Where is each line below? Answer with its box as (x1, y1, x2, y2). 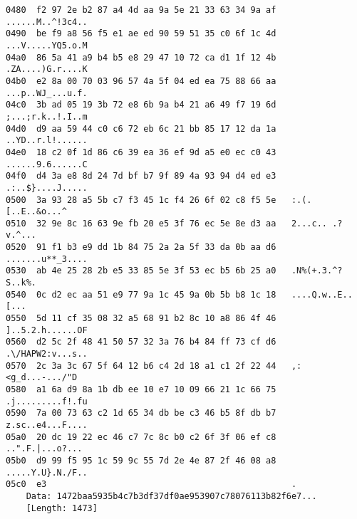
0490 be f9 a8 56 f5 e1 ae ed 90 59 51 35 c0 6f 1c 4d (6, 28, 276, 39)
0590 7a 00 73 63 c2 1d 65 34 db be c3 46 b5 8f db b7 (6, 408, 276, 419)
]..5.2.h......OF (6, 325, 88, 335)
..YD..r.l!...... (6, 135, 88, 146)
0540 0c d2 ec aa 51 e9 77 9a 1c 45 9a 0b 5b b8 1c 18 (6, 289, 276, 300)
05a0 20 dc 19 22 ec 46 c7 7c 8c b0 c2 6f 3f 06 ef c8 (6, 431, 276, 442)
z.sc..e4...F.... (6, 419, 88, 430)
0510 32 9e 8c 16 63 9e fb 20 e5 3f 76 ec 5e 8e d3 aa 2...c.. (6, 218, 328, 229)
